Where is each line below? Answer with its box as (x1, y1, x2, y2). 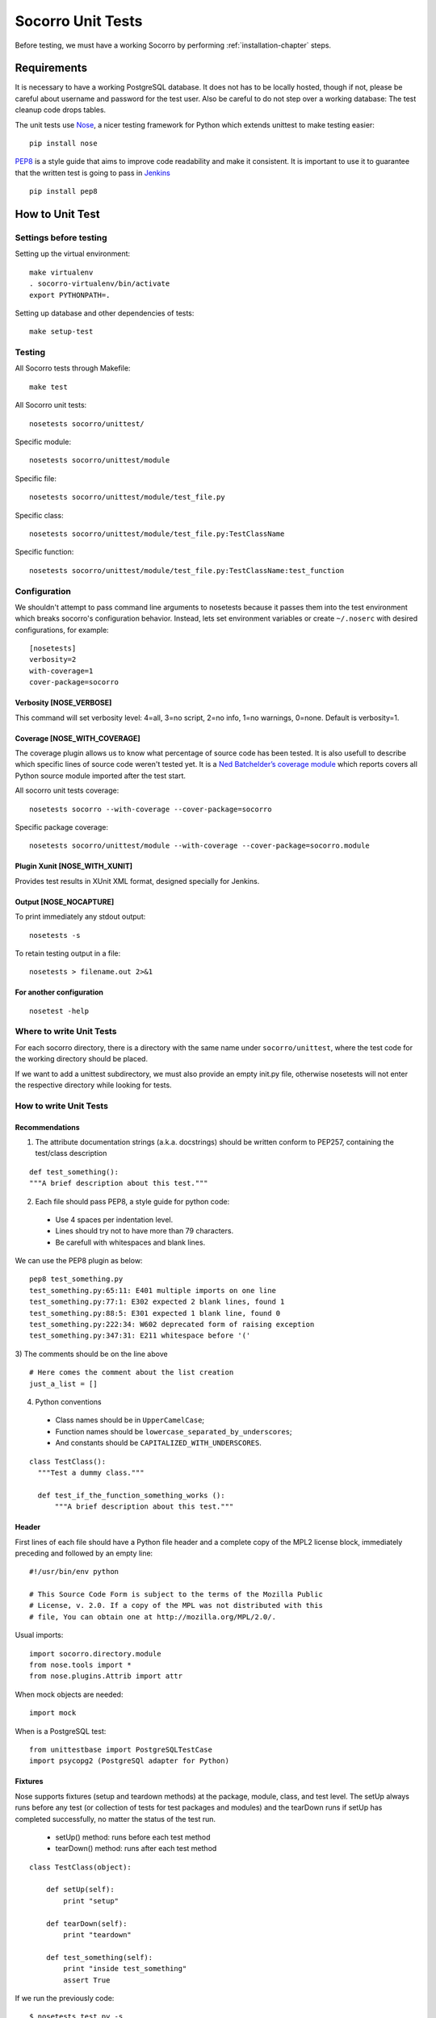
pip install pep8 (29, 186, 98, 196)
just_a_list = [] (29, 1379, 98, 1388)
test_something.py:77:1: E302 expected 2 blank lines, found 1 (29, 1297, 285, 1307)
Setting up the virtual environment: (15, 249, 131, 258)
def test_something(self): (45, 1953, 153, 1961)
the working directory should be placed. (15, 1054, 149, 1064)
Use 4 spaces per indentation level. (55, 1215, 174, 1225)
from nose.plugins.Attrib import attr (29, 1672, 183, 1681)
